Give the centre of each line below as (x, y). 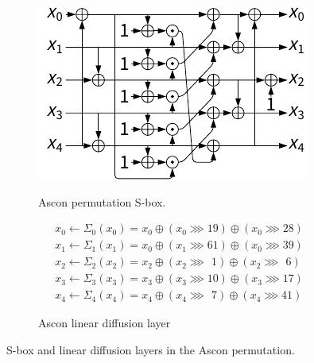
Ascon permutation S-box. (102, 201)
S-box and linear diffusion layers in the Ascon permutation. (151, 349)
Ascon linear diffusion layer (105, 323)
